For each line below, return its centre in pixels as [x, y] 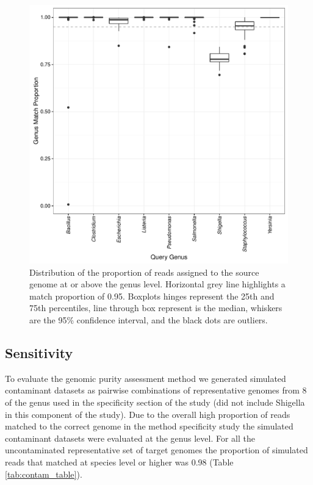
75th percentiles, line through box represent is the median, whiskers [156, 308]
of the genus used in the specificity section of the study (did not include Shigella [155, 402]
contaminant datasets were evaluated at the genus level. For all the [130, 438]
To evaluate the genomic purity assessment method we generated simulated [146, 378]
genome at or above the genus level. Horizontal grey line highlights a [157, 284]
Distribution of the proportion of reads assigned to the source [144, 272]
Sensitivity [39, 352]
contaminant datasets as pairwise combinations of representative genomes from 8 [156, 390]
